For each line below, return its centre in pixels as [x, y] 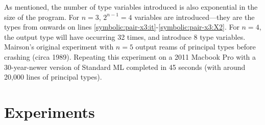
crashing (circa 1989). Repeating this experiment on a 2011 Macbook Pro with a [130, 56]
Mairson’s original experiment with [59, 47]
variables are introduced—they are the [195, 17]
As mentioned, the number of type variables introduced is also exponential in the [131, 7]
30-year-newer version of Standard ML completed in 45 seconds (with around [125, 67]
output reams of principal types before [196, 47]
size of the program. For [42, 17]
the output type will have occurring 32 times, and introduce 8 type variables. [125, 36]
